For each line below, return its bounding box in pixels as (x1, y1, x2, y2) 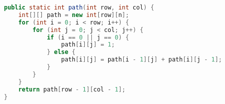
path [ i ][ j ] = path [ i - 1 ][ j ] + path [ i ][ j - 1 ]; (61, 56, 223, 63)
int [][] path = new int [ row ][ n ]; (18, 11, 129, 18)
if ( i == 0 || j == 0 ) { (46, 33, 129, 41)
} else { (46, 48, 76, 56)
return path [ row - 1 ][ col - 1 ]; (18, 85, 126, 93)
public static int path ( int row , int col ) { (4, 4, 154, 11)
